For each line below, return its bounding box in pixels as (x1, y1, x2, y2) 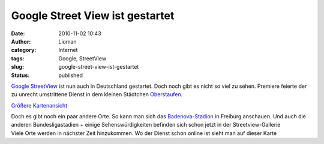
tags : (11, 54, 25, 62)
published (58, 72, 83, 79)
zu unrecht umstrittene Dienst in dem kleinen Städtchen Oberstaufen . (11, 91, 183, 98)
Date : (11, 30, 25, 37)
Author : (11, 38, 31, 45)
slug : (11, 63, 24, 71)
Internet (58, 47, 78, 54)
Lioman (58, 38, 77, 45)
